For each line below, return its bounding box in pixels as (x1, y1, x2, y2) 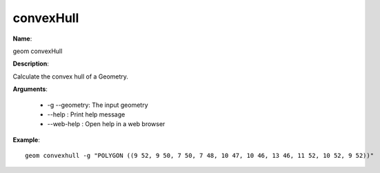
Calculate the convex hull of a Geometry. (12, 72, 129, 81)
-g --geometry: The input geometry (47, 101, 148, 109)
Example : (12, 135, 41, 144)
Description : (12, 59, 50, 68)
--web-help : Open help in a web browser (47, 120, 166, 128)
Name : (12, 34, 32, 43)
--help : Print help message (47, 110, 126, 119)
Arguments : (12, 85, 48, 93)
